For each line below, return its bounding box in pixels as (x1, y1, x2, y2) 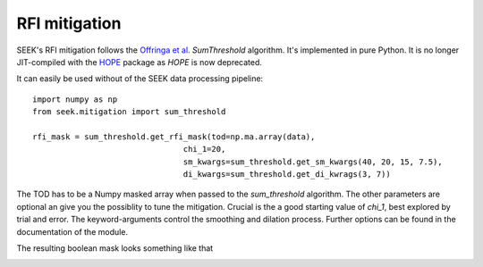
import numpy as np (32, 94, 118, 104)
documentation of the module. (16, 226, 129, 237)
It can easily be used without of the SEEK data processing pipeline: (16, 73, 264, 84)
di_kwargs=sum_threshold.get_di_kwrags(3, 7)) (182, 170, 391, 179)
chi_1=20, (182, 144, 226, 154)
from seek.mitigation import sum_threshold (32, 107, 226, 117)
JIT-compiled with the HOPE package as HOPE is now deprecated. (16, 56, 263, 67)
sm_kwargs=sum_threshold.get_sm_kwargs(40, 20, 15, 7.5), (182, 156, 443, 167)
